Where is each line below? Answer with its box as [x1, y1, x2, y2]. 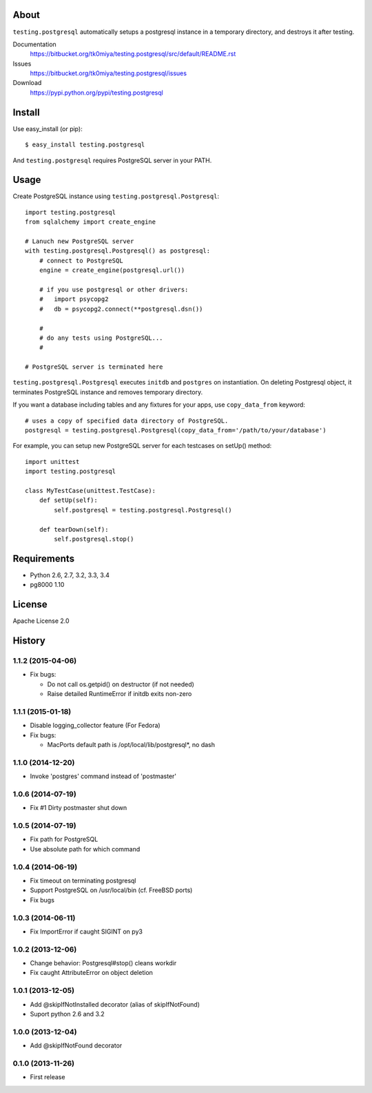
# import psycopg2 [39, 296, 109, 303]
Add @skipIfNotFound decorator [30, 1041, 123, 1050]
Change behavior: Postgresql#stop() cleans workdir [30, 959, 177, 967]
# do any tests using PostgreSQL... [39, 333, 163, 342]
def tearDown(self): [39, 525, 109, 533]
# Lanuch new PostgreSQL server [25, 238, 134, 245]
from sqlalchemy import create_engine [25, 218, 156, 226]
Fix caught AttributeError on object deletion [30, 969, 153, 977]
